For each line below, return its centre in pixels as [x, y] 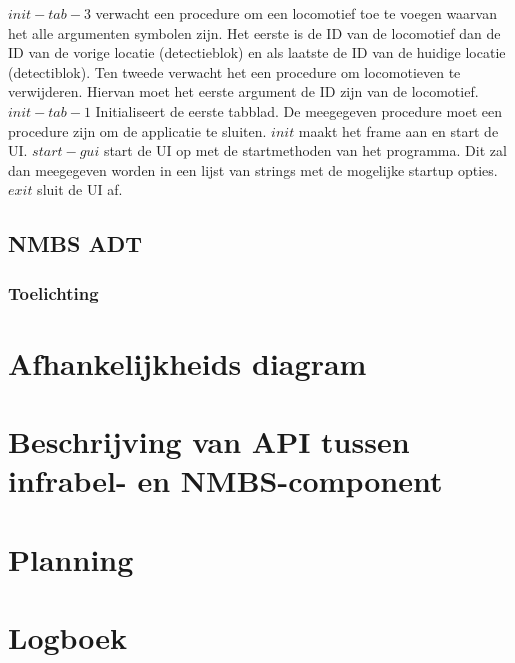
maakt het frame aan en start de [398, 130]
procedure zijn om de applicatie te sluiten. [137, 130]
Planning [71, 558]
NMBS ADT [75, 243]
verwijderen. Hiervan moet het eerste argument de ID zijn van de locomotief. [243, 91]
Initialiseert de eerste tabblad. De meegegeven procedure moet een [298, 110]
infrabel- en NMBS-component [225, 480]
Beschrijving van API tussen [209, 441]
